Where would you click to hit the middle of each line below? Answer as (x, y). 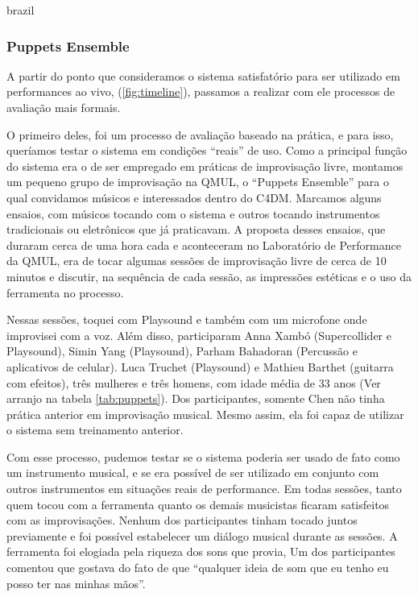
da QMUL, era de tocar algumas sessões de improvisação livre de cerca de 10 (197, 261)
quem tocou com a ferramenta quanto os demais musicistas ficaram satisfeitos (198, 504)
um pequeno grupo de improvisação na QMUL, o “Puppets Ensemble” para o (198, 182)
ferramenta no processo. (65, 292)
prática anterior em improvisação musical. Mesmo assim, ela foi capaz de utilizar (205, 414)
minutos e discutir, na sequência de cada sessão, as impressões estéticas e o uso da (209, 276)
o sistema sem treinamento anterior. (95, 430)
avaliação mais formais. (64, 107)
